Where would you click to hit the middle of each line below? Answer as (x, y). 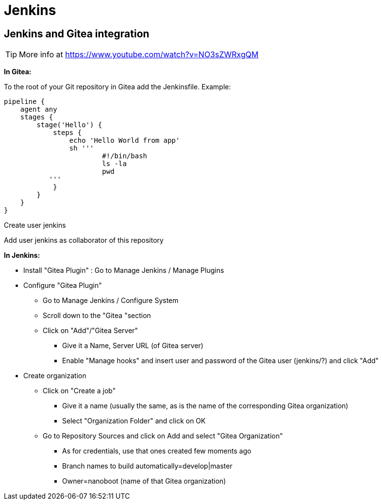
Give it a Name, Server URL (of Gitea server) (133, 346)
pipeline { (25, 102)
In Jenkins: (22, 255)
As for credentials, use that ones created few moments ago (157, 451)
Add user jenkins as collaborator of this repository (84, 240)
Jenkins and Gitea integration (77, 34)
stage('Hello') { (69, 125)
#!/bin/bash (125, 156)
